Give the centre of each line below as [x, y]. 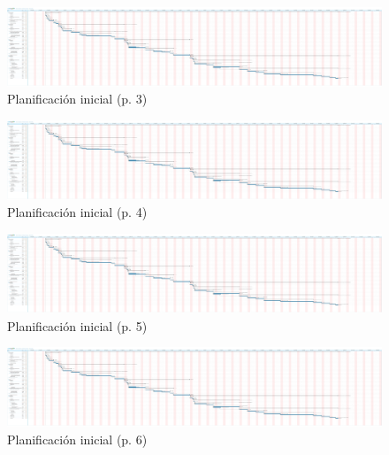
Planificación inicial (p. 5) [77, 325]
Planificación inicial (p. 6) [77, 439]
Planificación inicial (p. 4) [77, 212]
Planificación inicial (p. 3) [77, 99]
